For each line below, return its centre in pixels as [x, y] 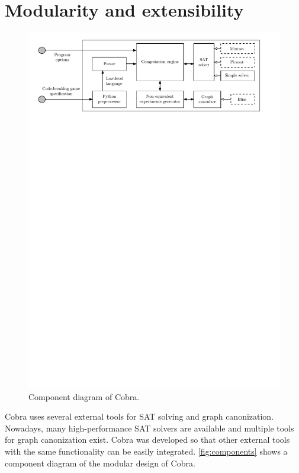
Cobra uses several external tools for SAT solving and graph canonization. [139, 416]
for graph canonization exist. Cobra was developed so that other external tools [147, 440]
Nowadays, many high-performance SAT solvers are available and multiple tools [149, 428]
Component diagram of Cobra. [84, 396]
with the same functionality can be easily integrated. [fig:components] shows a [146, 451]
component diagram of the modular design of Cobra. [100, 463]
